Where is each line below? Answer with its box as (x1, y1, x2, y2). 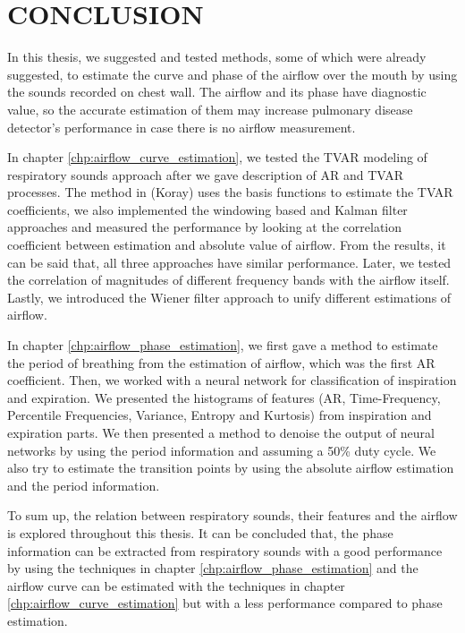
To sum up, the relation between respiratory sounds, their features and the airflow (7, 506, 458, 525)
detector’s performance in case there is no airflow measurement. (7, 117, 356, 136)
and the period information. (7, 475, 160, 494)
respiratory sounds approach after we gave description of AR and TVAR (7, 165, 404, 184)
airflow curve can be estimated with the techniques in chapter (7, 576, 345, 595)
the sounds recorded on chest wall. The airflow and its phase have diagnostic (7, 82, 427, 101)
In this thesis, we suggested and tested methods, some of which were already (7, 47, 427, 66)
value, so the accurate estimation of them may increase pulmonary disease (7, 99, 413, 118)
